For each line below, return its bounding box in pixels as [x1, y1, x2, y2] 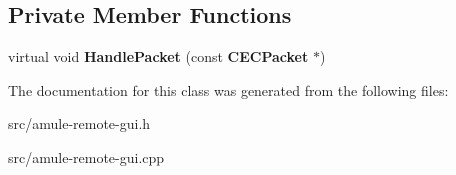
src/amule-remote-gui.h [8, 113, 151, 134]
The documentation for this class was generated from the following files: [8, 79, 449, 100]
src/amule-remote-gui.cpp [8, 146, 165, 167]
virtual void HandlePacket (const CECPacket [8, 46, 309, 67]
